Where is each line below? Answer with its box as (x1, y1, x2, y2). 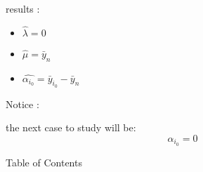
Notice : (6, 96, 39, 111)
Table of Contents (6, 154, 82, 169)
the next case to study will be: (6, 120, 136, 135)
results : (6, 1, 40, 15)
